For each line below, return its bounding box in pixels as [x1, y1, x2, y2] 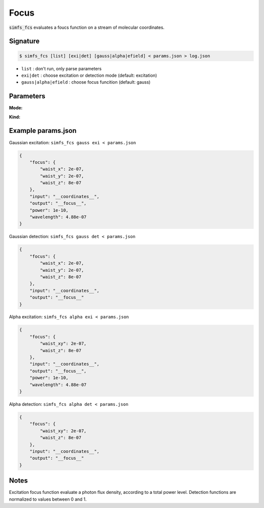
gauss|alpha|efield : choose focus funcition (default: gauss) [21, 79, 151, 85]
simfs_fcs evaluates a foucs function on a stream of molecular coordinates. [9, 24, 165, 30]
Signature [9, 37, 40, 45]
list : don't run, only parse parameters [21, 66, 102, 71]
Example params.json [9, 127, 77, 135]
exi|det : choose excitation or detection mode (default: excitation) [21, 72, 157, 78]
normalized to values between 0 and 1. [9, 496, 87, 502]
